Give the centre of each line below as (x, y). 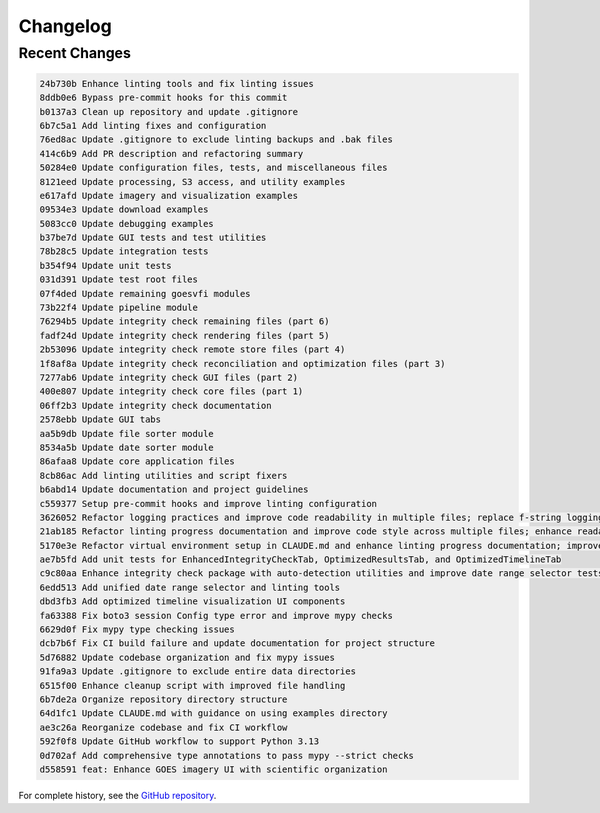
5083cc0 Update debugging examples (126, 223)
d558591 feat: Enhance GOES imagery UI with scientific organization (213, 769)
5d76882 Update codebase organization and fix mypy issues (187, 657)
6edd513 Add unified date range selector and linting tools (190, 587)
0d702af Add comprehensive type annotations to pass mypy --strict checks (227, 755)
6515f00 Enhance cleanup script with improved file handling (192, 685)
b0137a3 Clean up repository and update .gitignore (169, 111)
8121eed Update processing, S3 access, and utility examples (192, 181)
